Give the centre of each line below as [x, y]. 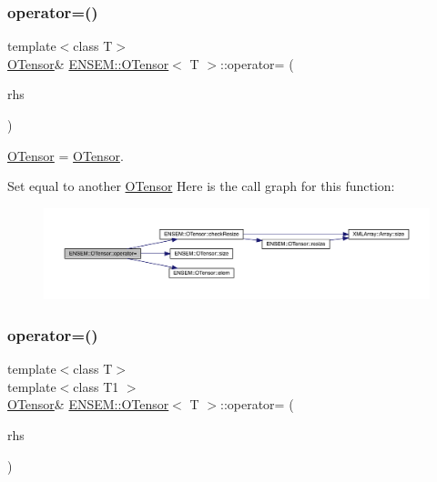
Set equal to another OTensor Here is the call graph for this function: [201, 186]
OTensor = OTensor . [66, 155]
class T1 [96, 386]
